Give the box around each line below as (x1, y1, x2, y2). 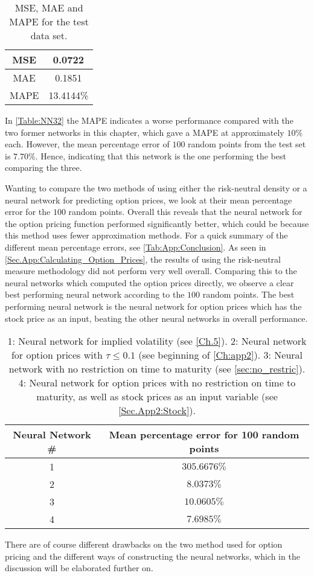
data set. (30, 28, 68, 42)
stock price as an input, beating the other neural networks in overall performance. (5, 312, 308, 324)
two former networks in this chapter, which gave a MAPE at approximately (5, 126, 284, 138)
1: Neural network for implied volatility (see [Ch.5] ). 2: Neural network (7, 334, 307, 348)
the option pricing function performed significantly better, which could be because (5, 217, 309, 229)
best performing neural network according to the (5, 288, 185, 301)
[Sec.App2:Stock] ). (118, 403, 196, 418)
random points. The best (202, 288, 295, 301)
